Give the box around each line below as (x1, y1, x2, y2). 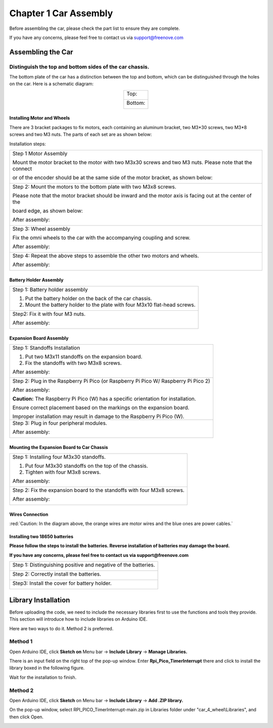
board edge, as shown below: (12, 208, 83, 215)
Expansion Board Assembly (9, 335, 69, 341)
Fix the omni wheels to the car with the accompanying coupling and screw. (12, 234, 191, 241)
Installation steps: (9, 141, 47, 147)
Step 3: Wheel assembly (12, 225, 70, 232)
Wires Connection (9, 511, 49, 517)
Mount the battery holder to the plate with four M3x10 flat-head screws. (25, 301, 196, 308)
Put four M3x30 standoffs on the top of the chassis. (25, 462, 149, 469)
